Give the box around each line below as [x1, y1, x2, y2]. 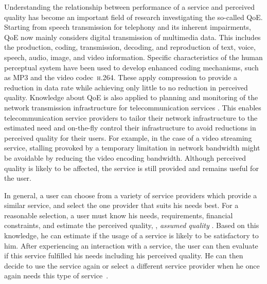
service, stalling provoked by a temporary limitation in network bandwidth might [4, 142, 260, 153]
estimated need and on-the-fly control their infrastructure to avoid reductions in [4, 122, 256, 133]
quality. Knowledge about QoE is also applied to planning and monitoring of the [4, 92, 258, 103]
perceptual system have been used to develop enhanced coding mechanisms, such [4, 62, 259, 72]
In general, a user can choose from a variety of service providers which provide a [4, 190, 257, 200]
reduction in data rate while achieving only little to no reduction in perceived [4, 82, 248, 92]
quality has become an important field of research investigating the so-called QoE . [4, 11, 263, 22]
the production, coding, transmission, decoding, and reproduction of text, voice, [4, 42, 256, 52]
